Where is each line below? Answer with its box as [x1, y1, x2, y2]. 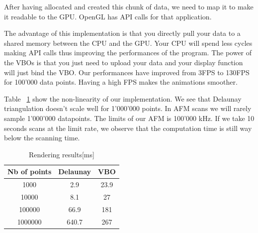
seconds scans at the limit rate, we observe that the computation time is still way [4, 122, 252, 133]
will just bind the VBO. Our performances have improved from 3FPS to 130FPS [4, 67, 250, 77]
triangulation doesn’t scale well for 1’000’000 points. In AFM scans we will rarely [4, 103, 252, 114]
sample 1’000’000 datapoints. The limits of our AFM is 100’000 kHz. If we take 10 [4, 113, 255, 123]
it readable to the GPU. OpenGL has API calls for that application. [4, 11, 212, 21]
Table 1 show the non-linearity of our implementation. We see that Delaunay [4, 93, 242, 104]
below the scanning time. [4, 132, 80, 143]
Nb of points [7, 166, 52, 177]
